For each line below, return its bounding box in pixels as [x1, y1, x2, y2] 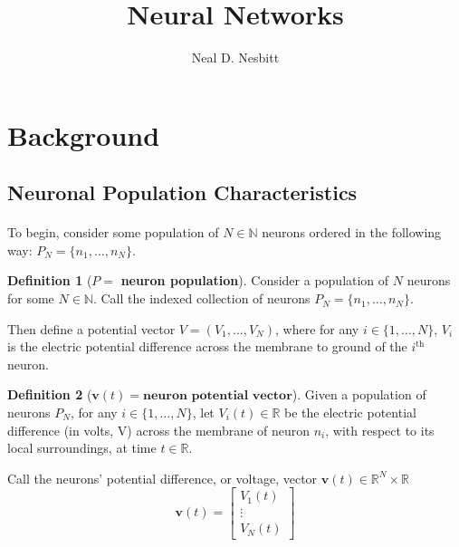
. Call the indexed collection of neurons [92, 289, 311, 308]
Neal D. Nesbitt [191, 48, 280, 67]
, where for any [274, 319, 359, 338]
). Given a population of [292, 385, 426, 404]
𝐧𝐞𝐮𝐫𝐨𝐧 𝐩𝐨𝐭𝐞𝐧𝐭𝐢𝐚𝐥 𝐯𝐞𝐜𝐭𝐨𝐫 [143, 389, 292, 403]
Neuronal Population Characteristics [7, 178, 358, 206]
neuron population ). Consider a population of [120, 271, 389, 290]
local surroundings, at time [7, 438, 157, 457]
